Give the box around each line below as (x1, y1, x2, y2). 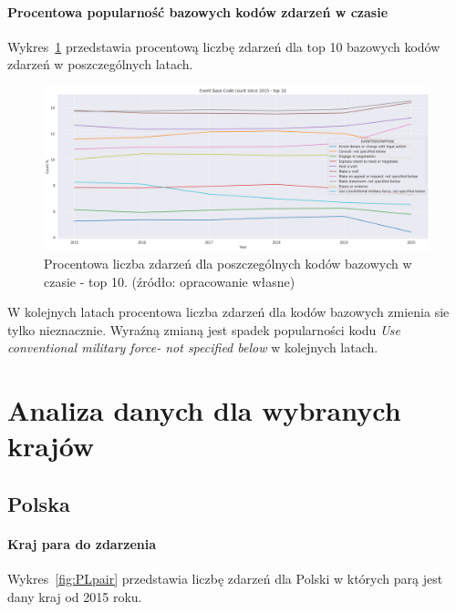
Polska (7, 490, 70, 518)
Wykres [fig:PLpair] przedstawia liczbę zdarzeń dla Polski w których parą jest (7, 569, 443, 588)
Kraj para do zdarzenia (7, 535, 157, 554)
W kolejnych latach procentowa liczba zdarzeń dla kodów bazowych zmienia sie (7, 302, 450, 321)
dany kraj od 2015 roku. (7, 586, 142, 606)
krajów (7, 427, 95, 464)
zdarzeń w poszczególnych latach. (7, 55, 193, 74)
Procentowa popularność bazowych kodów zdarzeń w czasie (7, 2, 389, 21)
